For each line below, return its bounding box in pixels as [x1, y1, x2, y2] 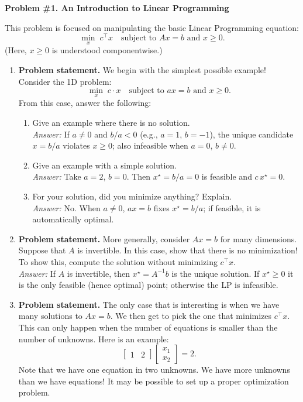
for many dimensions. [220, 232, 297, 245]
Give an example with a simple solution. [32, 159, 177, 171]
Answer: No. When [32, 201, 101, 214]
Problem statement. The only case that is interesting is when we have [18, 298, 280, 310]
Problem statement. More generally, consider [18, 232, 190, 245]
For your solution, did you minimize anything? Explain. [32, 190, 232, 202]
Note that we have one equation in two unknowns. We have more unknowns [18, 363, 290, 376]
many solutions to [18, 310, 82, 322]
